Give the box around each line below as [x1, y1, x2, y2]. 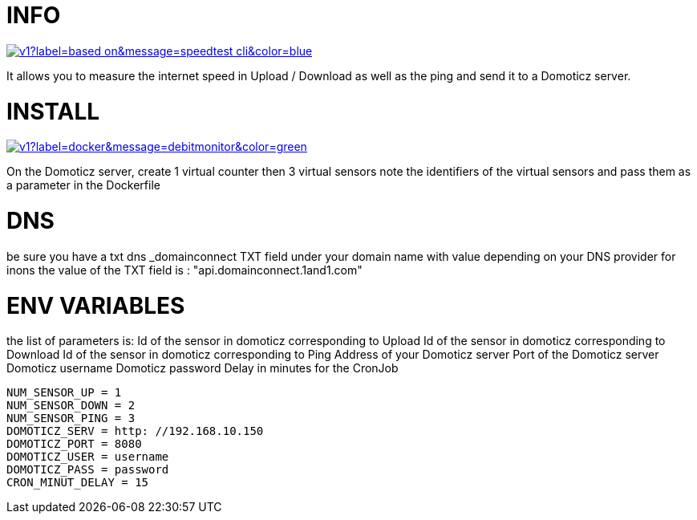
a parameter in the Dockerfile [6, 178, 160, 193]
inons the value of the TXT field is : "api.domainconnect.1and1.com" [6, 262, 363, 277]
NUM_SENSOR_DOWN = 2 [6, 399, 136, 412]
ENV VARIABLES [6, 291, 185, 319]
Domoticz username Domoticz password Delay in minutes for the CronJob [6, 361, 399, 376]
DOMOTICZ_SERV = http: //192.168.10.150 [6, 425, 264, 438]
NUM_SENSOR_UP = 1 [6, 386, 122, 400]
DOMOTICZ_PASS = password [6, 463, 169, 477]
